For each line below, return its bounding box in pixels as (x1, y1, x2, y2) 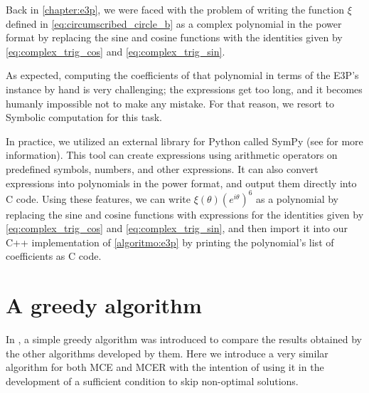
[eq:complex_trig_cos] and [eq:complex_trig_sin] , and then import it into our (6, 221, 348, 236)
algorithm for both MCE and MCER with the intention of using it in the (6, 360, 324, 374)
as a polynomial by (256, 191, 338, 206)
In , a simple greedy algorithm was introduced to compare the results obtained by (6, 332, 362, 347)
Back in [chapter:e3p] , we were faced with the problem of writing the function (6, 2, 344, 16)
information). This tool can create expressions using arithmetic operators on (6, 147, 338, 162)
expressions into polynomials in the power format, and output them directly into (6, 175, 357, 190)
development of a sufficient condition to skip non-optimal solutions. (6, 373, 299, 388)
